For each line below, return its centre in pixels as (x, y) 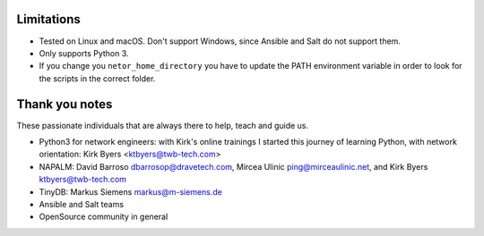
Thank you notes (65, 104)
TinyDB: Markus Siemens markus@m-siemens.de (131, 191)
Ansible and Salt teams (82, 204)
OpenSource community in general (104, 217)
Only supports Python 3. (84, 53)
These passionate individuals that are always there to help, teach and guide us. (163, 125)
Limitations (48, 19)
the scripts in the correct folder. (97, 78)
